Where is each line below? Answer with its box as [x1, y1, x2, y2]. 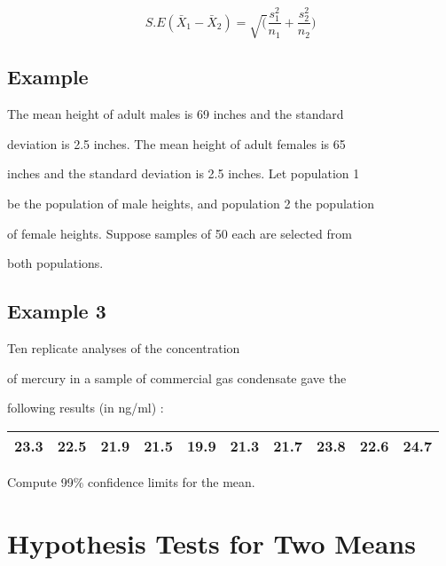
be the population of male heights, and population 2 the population [7, 194, 374, 213]
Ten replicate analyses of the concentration [7, 339, 240, 358]
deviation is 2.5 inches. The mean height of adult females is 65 [7, 134, 346, 153]
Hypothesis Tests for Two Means [7, 524, 416, 561]
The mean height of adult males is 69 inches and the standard [7, 105, 344, 123]
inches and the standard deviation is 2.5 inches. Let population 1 [7, 164, 360, 183]
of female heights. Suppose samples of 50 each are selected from [7, 224, 352, 242]
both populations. [7, 254, 104, 272]
